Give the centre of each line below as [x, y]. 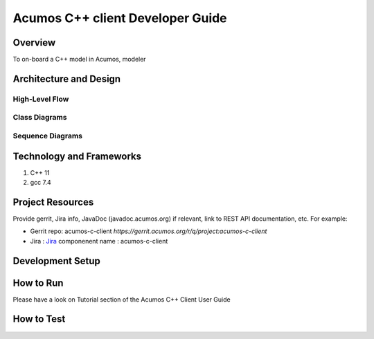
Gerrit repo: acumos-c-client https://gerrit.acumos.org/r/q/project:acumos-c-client [149, 231]
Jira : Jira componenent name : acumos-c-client [99, 241]
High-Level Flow [41, 99]
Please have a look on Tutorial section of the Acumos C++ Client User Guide [122, 299]
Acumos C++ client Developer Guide [120, 18]
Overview [34, 43]
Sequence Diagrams [48, 136]
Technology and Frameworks [77, 156]
